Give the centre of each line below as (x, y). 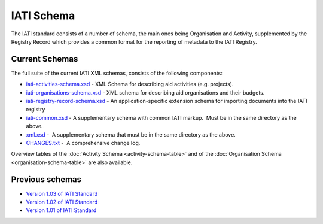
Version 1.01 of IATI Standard (61, 210)
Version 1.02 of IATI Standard (62, 202)
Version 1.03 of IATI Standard (62, 193)
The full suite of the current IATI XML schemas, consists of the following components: (117, 73)
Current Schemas (45, 59)
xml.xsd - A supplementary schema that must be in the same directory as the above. (131, 134)
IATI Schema (43, 16)
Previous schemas (46, 179)
